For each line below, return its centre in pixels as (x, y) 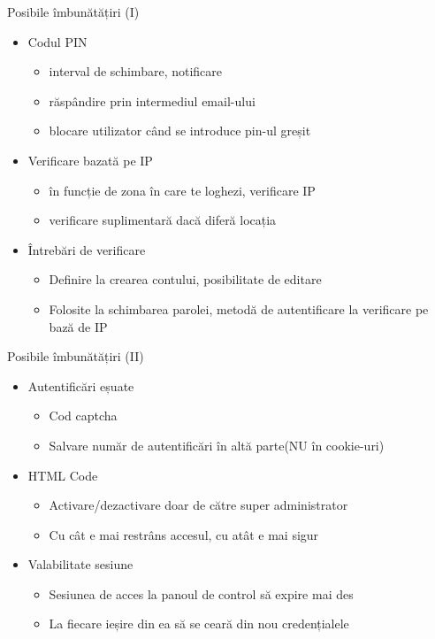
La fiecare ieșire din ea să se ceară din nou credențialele (199, 624)
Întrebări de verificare (87, 249)
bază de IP (78, 326)
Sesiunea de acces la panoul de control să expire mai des (201, 593)
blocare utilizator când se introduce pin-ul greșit (180, 131)
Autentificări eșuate (81, 385)
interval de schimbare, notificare (136, 71)
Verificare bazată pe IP (90, 160)
